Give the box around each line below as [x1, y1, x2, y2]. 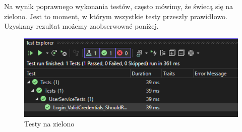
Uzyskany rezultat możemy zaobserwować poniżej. [4, 21, 159, 31]
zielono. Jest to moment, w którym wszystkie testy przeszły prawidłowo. [4, 11, 227, 21]
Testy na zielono [24, 118, 75, 129]
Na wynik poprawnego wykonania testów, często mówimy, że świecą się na [4, 1, 233, 11]
